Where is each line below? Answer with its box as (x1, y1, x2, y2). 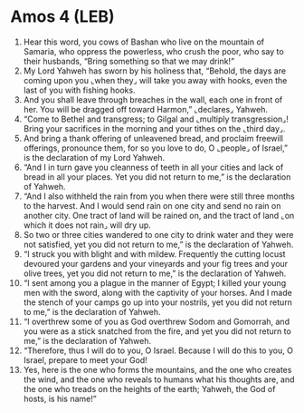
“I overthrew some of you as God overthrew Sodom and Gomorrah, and (23, 316, 290, 327)
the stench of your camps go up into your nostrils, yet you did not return (23, 297, 293, 308)
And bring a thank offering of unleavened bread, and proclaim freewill (23, 133, 284, 143)
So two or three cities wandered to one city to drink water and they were (23, 229, 294, 240)
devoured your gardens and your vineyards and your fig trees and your (23, 258, 289, 269)
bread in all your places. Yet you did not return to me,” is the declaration (23, 171, 291, 182)
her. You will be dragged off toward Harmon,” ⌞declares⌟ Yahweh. (23, 103, 269, 114)
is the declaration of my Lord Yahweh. (23, 152, 166, 162)
